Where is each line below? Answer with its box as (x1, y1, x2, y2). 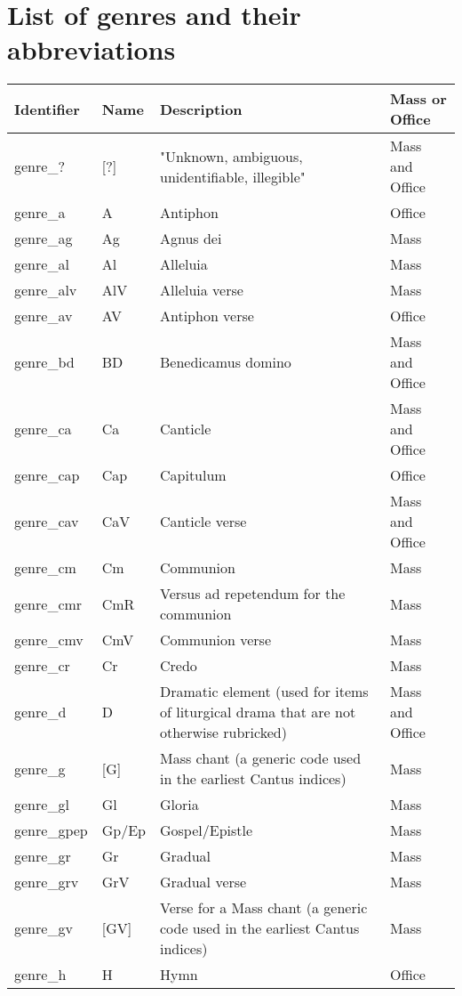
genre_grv (14, 871, 79, 893)
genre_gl (14, 794, 69, 815)
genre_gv (14, 918, 73, 939)
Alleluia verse (159, 279, 243, 301)
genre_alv (14, 279, 77, 301)
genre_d (14, 701, 67, 723)
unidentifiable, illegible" (159, 166, 306, 187)
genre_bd (14, 352, 75, 373)
